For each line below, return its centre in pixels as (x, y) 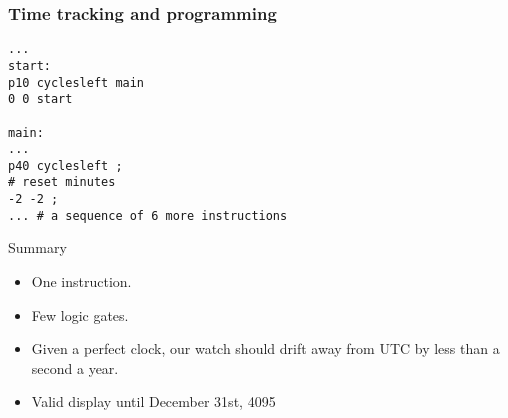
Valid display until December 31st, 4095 (153, 401)
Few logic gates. (80, 314)
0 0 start (40, 99)
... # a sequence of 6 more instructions (148, 215)
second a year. (75, 367)
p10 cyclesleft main (76, 82)
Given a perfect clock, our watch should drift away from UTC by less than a (265, 348)
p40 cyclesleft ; (65, 165)
